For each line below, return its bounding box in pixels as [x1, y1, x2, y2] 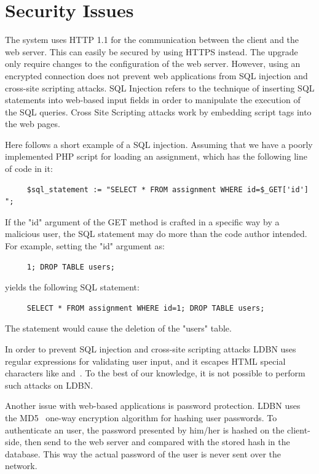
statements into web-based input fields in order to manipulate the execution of [5, 93, 301, 106]
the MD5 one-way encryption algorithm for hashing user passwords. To [5, 411, 277, 424]
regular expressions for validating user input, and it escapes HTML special [5, 354, 286, 367]
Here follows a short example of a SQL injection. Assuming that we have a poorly [5, 138, 313, 150]
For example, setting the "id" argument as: [5, 239, 165, 252]
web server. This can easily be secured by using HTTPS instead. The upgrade [5, 45, 298, 58]
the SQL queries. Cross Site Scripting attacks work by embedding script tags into [5, 105, 312, 118]
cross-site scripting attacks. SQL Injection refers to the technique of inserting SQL [5, 81, 315, 94]
